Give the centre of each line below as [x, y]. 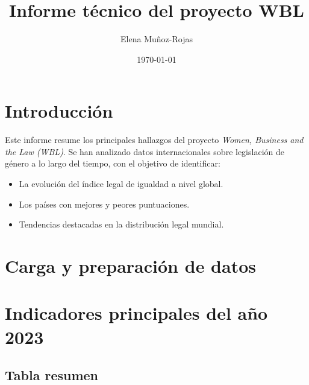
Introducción [59, 111]
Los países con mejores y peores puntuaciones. [104, 204]
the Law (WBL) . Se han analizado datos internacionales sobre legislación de [145, 151]
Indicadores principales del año [136, 313]
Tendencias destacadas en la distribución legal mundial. [121, 224]
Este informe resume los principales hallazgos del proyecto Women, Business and [154, 140]
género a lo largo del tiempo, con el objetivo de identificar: [113, 163]
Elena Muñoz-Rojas [157, 39]
